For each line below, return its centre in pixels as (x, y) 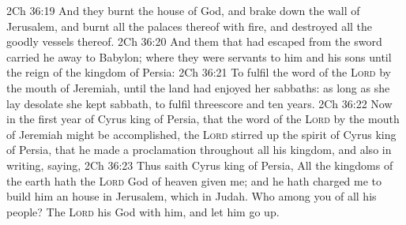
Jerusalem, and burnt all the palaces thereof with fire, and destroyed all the (190, 26)
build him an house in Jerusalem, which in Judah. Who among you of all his (192, 196)
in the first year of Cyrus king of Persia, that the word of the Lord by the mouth (203, 119)
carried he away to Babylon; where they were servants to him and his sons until (199, 56)
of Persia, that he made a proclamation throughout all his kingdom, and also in (199, 150)
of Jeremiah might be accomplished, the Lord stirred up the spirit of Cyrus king (201, 134)
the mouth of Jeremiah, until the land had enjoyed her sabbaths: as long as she (198, 87)
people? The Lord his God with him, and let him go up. (143, 211)
